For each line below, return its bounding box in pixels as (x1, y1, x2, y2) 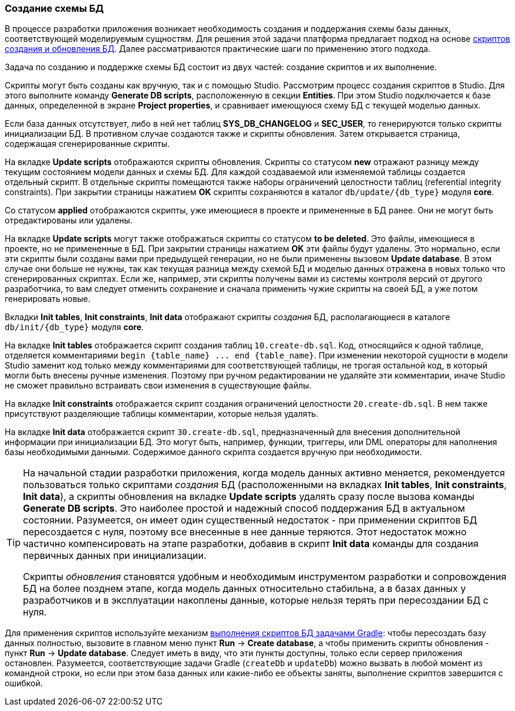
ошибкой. (5, 678, 43, 689)
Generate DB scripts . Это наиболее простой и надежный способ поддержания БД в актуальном (23, 502, 466, 515)
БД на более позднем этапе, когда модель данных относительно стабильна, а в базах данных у (23, 582, 466, 595)
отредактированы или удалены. (5, 215, 133, 226)
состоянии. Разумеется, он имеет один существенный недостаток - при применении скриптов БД (23, 514, 477, 526)
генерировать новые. (5, 294, 91, 304)
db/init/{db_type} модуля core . (5, 322, 144, 333)
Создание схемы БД (5, 2, 104, 14)
